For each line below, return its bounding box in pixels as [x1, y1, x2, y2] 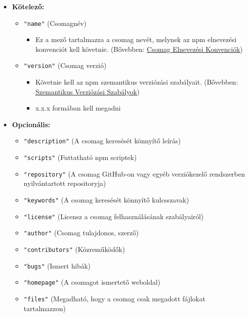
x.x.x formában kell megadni [35, 103, 121, 113]
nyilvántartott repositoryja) [23, 178, 106, 188]
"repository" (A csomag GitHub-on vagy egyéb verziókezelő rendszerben [23, 168, 245, 179]
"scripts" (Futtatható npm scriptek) [23, 152, 137, 162]
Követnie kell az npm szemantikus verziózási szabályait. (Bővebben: [35, 77, 238, 87]
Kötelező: [12, 1, 45, 11]
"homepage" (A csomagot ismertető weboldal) [23, 277, 160, 287]
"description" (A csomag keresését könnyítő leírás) [23, 136, 181, 146]
